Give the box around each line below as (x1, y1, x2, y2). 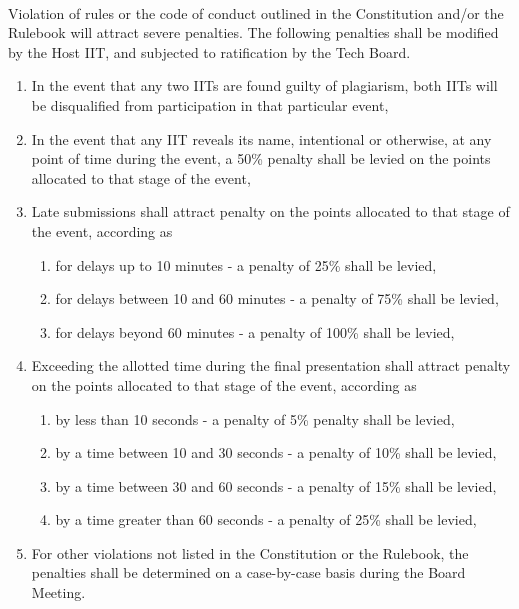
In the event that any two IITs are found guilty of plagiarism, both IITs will (31, 75, 498, 96)
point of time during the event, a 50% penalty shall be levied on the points (31, 148, 491, 169)
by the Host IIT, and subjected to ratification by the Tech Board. (8, 41, 411, 62)
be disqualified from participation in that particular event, (31, 94, 389, 115)
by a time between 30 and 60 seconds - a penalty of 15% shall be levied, (55, 475, 497, 496)
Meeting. (31, 582, 86, 603)
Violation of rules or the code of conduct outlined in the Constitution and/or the (8, 2, 504, 23)
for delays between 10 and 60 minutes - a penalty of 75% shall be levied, (55, 288, 499, 309)
